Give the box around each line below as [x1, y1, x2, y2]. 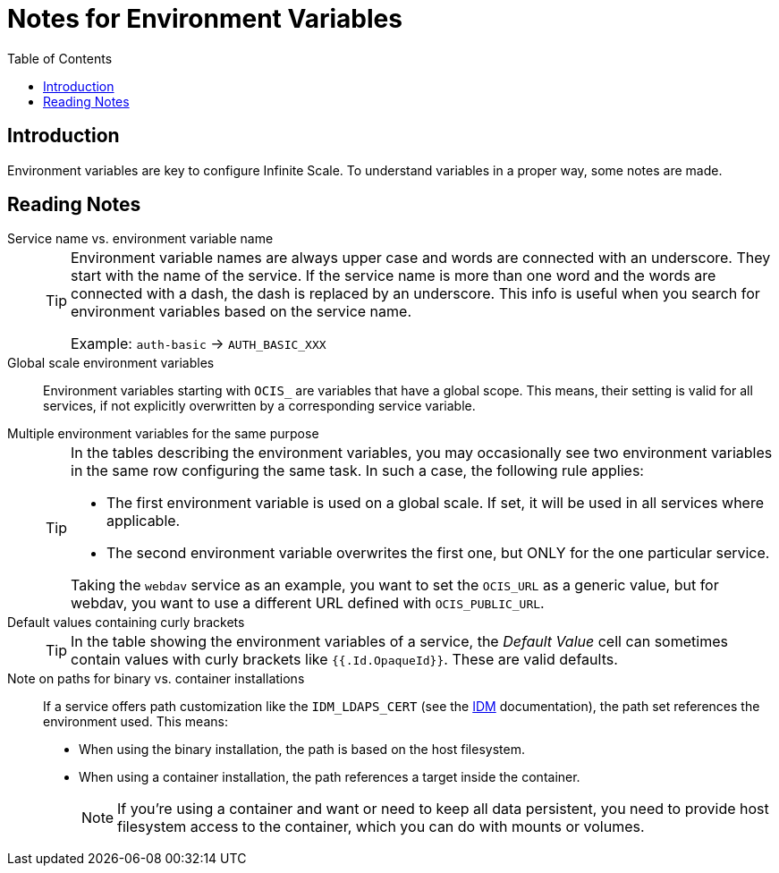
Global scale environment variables [7, 355, 215, 371]
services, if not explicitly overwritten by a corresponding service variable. [43, 398, 476, 414]
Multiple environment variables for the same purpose [7, 426, 319, 442]
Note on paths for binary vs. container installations [7, 671, 305, 687]
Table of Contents [7, 50, 113, 66]
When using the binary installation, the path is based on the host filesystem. [79, 742, 525, 758]
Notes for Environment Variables [7, 4, 402, 34]
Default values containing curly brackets [7, 614, 245, 631]
